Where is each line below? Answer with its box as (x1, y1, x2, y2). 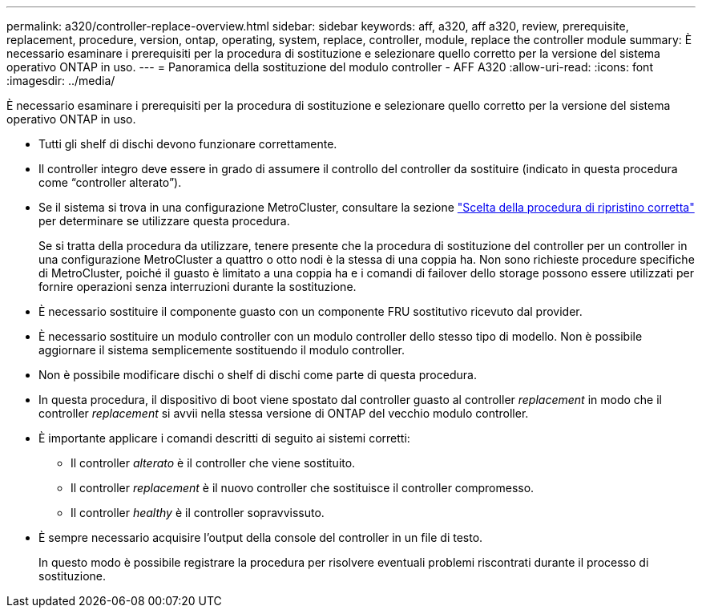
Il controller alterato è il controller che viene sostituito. (71, 456, 356, 470)
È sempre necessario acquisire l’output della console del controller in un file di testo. (38, 531, 483, 544)
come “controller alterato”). (38, 176, 182, 189)
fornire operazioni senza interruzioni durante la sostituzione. (38, 280, 357, 293)
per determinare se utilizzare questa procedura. (38, 214, 290, 228)
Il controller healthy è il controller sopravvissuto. (71, 506, 325, 519)
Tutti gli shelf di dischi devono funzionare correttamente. (38, 137, 337, 151)
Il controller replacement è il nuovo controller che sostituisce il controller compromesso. (71, 481, 535, 495)
